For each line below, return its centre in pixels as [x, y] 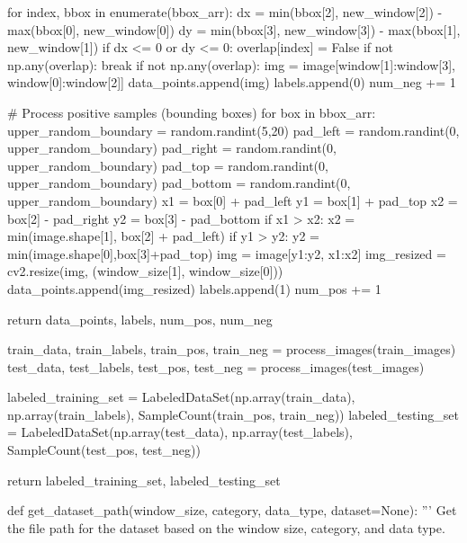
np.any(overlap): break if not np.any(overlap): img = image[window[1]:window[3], [231, 64]
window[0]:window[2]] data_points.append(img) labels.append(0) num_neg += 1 [232, 82]
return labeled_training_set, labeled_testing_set [144, 480]
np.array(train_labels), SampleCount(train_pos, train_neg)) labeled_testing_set [233, 414]
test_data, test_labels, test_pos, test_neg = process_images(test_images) [216, 366]
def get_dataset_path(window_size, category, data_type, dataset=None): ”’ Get [232, 510]
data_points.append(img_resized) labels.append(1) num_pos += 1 [194, 288]
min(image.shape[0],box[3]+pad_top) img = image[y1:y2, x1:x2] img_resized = [227, 253]
